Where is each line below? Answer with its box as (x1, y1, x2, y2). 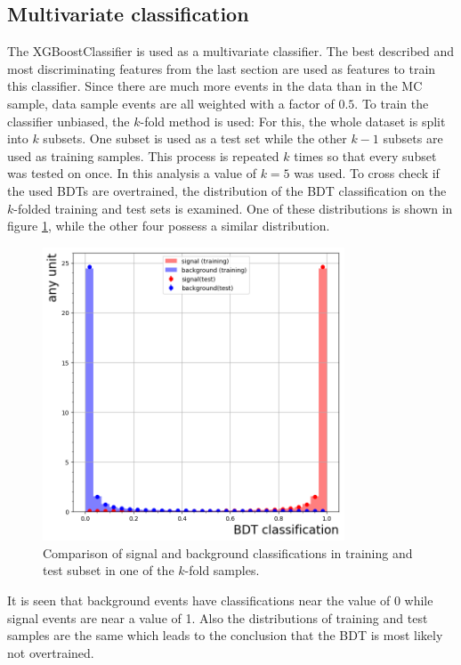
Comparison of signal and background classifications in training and (43, 543, 413, 562)
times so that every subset (294, 146, 437, 165)
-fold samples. (184, 561, 260, 580)
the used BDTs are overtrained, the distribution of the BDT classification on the (7, 181, 447, 199)
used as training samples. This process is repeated (7, 146, 279, 165)
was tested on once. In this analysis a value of (7, 164, 256, 182)
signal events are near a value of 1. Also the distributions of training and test (7, 608, 428, 627)
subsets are (383, 129, 443, 148)
